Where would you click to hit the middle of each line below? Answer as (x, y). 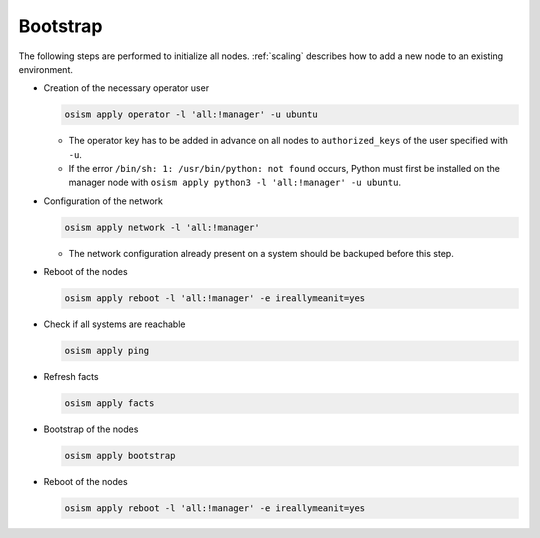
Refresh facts (71, 377)
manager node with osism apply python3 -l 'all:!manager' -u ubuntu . (235, 182)
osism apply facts (109, 403)
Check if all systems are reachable (114, 324)
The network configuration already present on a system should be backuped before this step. (261, 253)
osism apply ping (107, 351)
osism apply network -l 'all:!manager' (162, 227)
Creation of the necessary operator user (126, 88)
